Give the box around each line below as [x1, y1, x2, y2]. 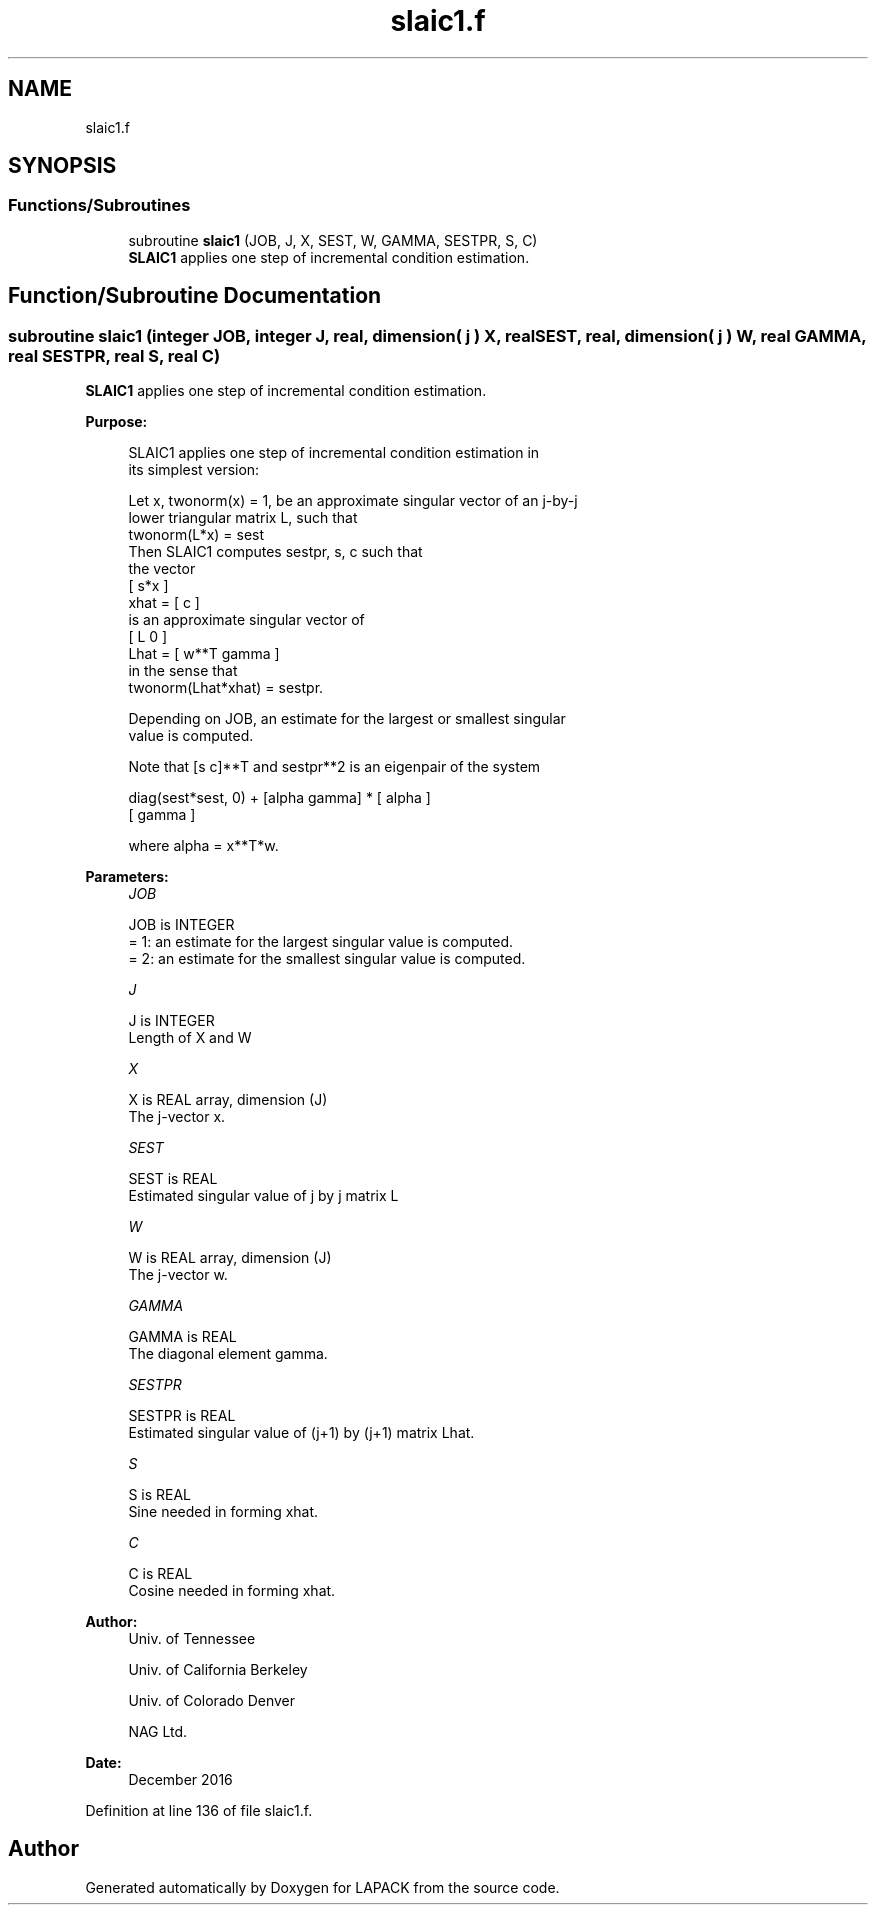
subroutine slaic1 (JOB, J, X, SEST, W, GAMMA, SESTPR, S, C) [128, 231, 538, 249]
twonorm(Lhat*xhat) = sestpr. [128, 679, 324, 697]
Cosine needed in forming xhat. [128, 1582, 336, 1600]
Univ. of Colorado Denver [128, 1692, 296, 1710]
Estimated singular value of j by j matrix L [128, 1187, 399, 1205]
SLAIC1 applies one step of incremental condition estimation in [128, 444, 540, 462]
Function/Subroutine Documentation [8, 283, 382, 309]
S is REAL [128, 1486, 192, 1504]
